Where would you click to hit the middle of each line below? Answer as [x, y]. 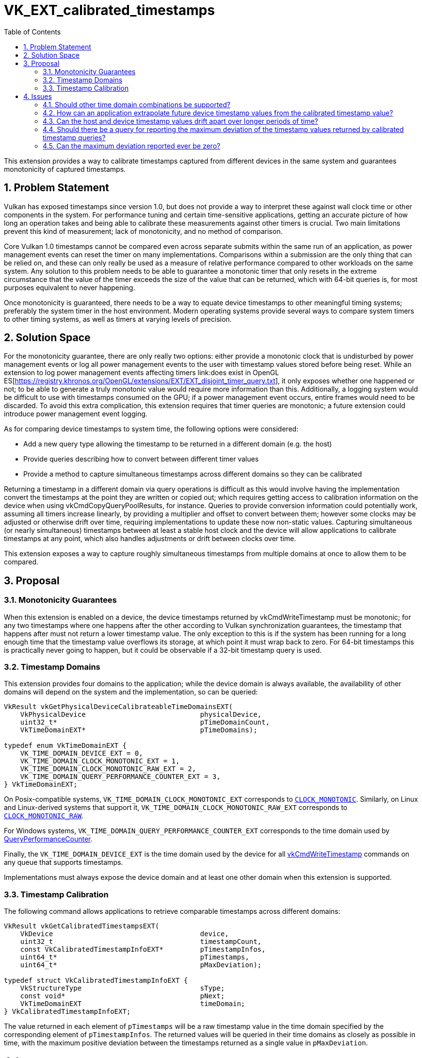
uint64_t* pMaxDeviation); [141, 965]
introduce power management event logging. [76, 414]
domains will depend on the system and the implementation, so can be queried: [131, 692]
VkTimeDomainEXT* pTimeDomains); [139, 730]
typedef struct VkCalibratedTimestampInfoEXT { [96, 981]
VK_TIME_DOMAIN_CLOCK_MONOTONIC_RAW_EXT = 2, [108, 769]
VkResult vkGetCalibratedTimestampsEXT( [82, 926]
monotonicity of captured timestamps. [65, 169]
